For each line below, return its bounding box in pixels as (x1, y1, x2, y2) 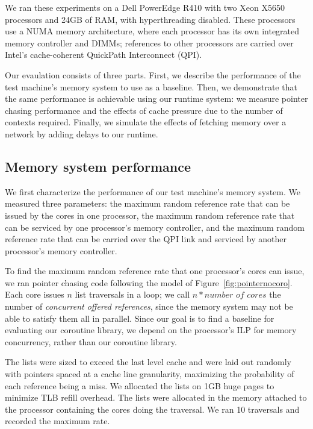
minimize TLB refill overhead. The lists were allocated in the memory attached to (5, 391, 307, 404)
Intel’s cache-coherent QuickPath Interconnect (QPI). (5, 48, 202, 61)
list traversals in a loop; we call (75, 288, 190, 301)
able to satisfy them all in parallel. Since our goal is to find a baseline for (5, 312, 274, 324)
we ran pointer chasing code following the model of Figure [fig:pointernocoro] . (5, 276, 293, 289)
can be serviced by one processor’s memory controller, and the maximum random (5, 221, 305, 233)
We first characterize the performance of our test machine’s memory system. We (5, 185, 300, 198)
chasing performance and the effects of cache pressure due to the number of (5, 104, 283, 116)
